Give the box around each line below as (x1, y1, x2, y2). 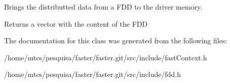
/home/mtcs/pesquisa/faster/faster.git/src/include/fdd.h (4, 69, 181, 79)
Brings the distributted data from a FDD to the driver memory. (4, 2, 203, 12)
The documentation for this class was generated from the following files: (4, 35, 227, 46)
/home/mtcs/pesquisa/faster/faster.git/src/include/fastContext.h (4, 52, 207, 62)
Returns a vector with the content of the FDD (4, 18, 148, 29)
